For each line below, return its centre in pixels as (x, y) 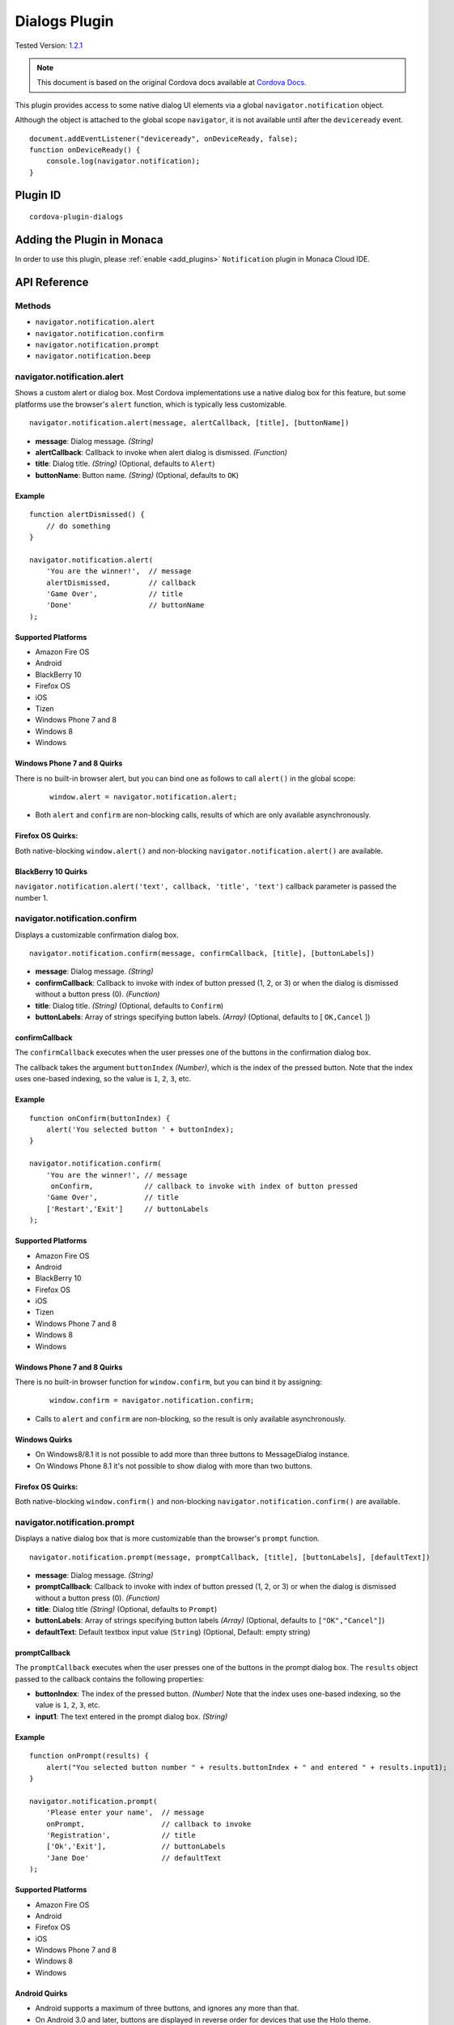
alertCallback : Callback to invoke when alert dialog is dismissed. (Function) (161, 453)
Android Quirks (41, 1993)
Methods (33, 305)
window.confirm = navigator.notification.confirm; (152, 1400)
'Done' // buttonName (125, 605)
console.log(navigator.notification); (123, 161)
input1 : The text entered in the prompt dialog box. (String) (132, 1716)
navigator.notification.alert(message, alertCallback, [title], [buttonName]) (189, 423)
